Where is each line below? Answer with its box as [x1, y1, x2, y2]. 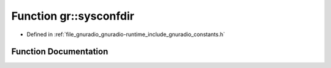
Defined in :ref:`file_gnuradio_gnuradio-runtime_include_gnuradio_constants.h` [26, 31, 225, 38]
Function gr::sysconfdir [11, 9, 135, 23]
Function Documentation [11, 47, 108, 57]
